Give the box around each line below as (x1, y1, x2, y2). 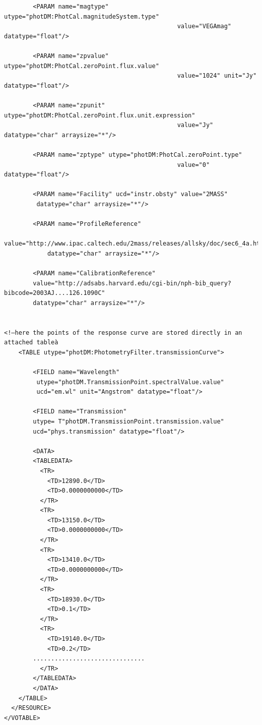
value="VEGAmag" (177, 23, 232, 30)
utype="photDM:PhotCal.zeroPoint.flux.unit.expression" (4, 111, 195, 119)
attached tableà (4, 339, 58, 346)
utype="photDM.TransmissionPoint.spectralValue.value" (36, 378, 224, 386)
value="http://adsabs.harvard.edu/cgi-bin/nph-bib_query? (33, 279, 232, 287)
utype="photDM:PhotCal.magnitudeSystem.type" (4, 13, 159, 20)
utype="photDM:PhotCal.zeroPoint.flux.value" (4, 62, 159, 70)
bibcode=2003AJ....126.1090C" (4, 289, 105, 297)
